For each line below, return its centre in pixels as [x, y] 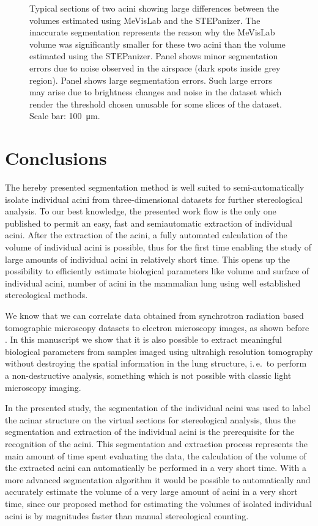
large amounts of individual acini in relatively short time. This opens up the [147, 259]
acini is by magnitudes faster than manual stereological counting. [127, 515]
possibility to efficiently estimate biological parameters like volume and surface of [157, 271]
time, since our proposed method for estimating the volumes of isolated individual [158, 503]
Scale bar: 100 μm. [65, 116]
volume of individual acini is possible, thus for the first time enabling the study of [158, 247]
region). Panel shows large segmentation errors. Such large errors [151, 80]
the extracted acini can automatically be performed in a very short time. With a [156, 468]
